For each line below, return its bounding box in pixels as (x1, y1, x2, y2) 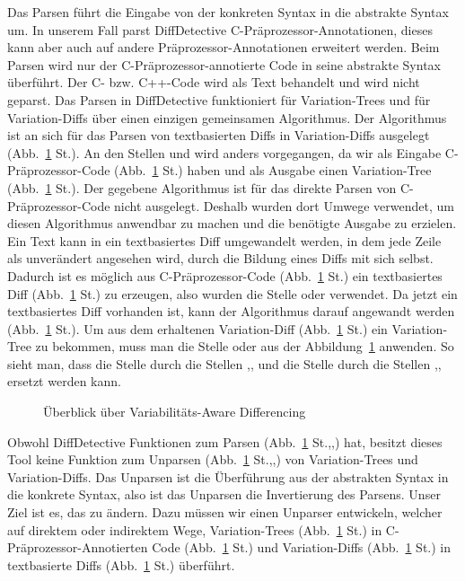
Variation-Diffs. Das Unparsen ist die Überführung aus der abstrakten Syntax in (7, 467, 449, 486)
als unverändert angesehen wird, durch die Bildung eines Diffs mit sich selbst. (7, 249, 434, 268)
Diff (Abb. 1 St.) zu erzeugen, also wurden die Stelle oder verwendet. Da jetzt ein (7, 284, 458, 303)
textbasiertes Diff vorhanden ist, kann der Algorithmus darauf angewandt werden (7, 302, 455, 321)
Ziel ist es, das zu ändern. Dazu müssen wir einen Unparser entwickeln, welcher (7, 503, 443, 522)
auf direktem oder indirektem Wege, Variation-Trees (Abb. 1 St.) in (7, 520, 382, 539)
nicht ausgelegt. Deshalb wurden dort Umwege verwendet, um (114, 196, 454, 215)
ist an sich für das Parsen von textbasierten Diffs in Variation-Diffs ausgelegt (7, 126, 430, 145)
